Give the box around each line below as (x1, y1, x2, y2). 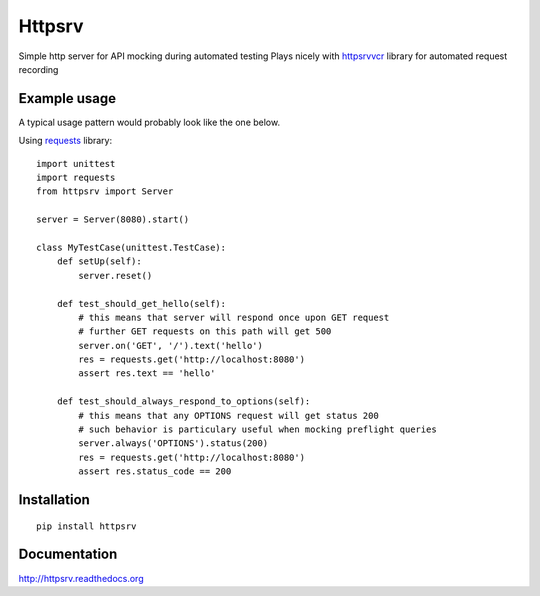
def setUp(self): (56, 256, 142, 267)
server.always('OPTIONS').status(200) (78, 438, 269, 449)
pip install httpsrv (36, 520, 137, 532)
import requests (36, 172, 116, 184)
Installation (18, 491, 90, 509)
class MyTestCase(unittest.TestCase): (36, 241, 227, 253)
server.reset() (78, 270, 153, 281)
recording (18, 63, 59, 75)
